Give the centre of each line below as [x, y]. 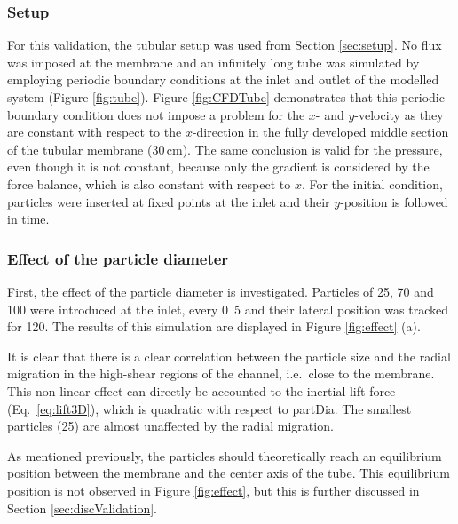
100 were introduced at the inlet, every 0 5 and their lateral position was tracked [228, 309]
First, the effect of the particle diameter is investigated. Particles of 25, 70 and [221, 291]
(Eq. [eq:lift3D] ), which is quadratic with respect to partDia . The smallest [209, 408]
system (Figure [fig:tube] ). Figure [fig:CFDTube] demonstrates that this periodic [226, 97]
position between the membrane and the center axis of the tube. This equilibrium [229, 473]
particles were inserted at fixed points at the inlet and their [169, 201]
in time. [28, 219]
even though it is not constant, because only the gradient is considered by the [218, 167]
